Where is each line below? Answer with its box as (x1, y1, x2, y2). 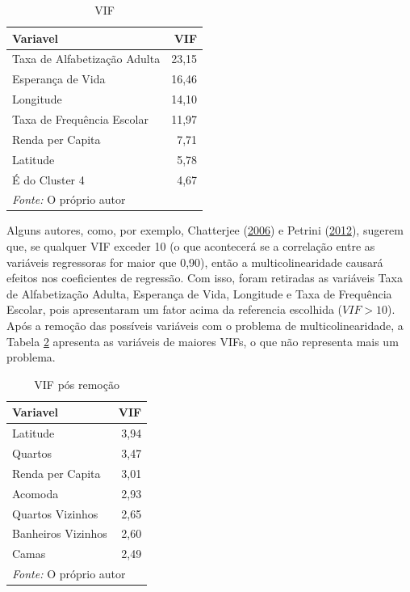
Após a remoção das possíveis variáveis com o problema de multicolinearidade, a (6, 317, 404, 333)
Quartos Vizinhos (12, 505, 98, 522)
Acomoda (12, 484, 59, 501)
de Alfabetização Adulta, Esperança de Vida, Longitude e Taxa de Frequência (6, 285, 392, 302)
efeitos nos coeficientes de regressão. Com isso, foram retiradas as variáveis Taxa (6, 269, 403, 286)
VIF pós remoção (34, 375, 119, 392)
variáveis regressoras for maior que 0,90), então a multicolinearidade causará (6, 253, 383, 270)
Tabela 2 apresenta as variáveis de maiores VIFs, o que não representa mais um (6, 332, 399, 349)
